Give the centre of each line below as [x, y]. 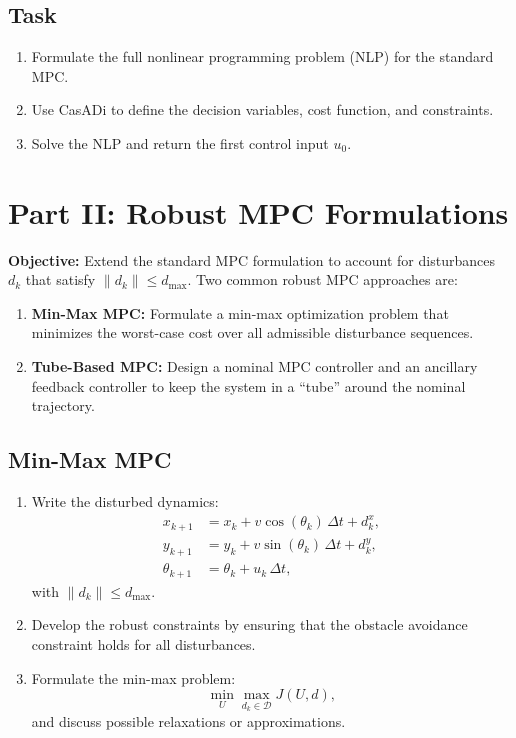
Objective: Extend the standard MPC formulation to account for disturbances [251, 259]
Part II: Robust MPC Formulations [258, 211]
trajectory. [63, 405]
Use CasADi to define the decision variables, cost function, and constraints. [262, 109]
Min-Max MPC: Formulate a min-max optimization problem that [240, 312]
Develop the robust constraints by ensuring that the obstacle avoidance [249, 624]
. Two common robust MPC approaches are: [322, 279]
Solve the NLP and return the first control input [180, 142]
